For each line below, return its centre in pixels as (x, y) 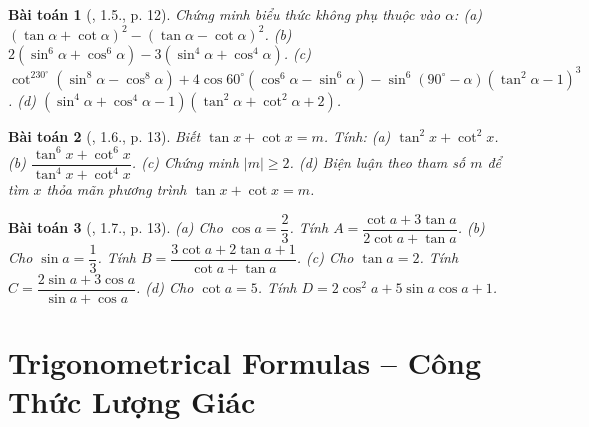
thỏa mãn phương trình (116, 189)
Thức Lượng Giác (132, 401)
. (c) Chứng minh (185, 162)
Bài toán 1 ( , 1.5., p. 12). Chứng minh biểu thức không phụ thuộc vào (224, 14)
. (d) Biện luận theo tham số (377, 162)
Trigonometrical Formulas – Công (245, 362)
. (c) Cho (325, 257)
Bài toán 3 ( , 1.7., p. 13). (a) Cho (115, 227)
